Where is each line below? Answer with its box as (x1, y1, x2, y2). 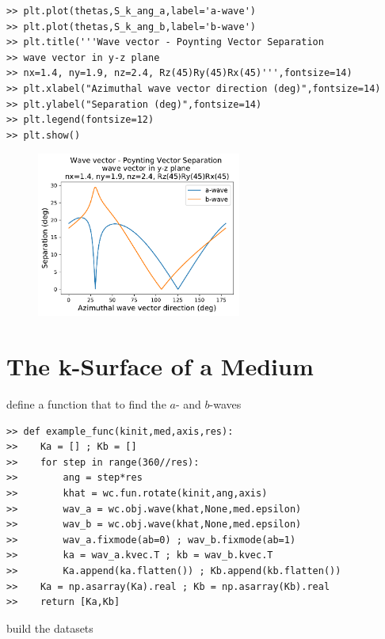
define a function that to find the (6, 396, 166, 412)
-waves (209, 396, 242, 412)
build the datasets (6, 619, 93, 636)
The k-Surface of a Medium (6, 350, 314, 382)
